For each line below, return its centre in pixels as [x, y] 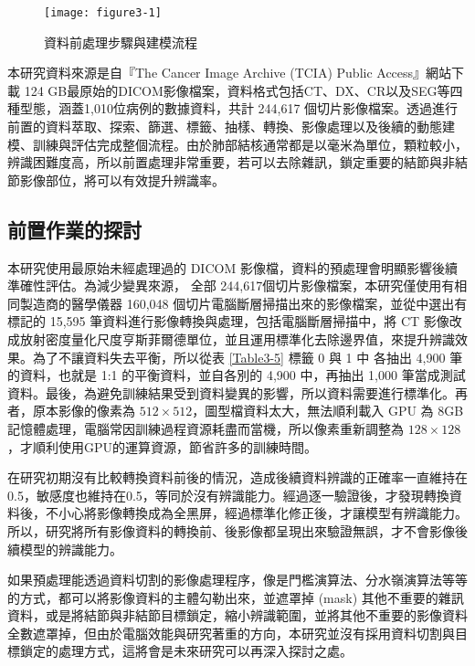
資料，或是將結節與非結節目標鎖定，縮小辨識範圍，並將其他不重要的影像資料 [237, 615]
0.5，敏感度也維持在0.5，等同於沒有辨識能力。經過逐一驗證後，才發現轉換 [228, 495]
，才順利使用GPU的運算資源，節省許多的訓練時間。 [163, 446]
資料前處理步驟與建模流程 [121, 42]
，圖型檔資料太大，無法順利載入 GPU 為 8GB [328, 411]
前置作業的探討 [74, 229]
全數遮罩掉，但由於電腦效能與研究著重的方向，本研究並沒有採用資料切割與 [231, 633]
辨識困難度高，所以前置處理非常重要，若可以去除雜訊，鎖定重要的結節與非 [231, 162]
